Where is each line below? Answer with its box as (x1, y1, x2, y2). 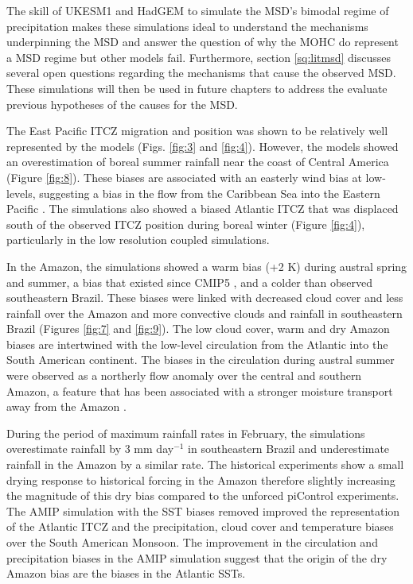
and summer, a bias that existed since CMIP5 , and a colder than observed (6, 273, 372, 290)
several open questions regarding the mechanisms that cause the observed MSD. (6, 64, 396, 81)
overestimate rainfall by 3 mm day (6, 440, 174, 457)
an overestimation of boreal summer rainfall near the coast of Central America (6, 153, 389, 170)
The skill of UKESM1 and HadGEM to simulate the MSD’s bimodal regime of (6, 2, 389, 18)
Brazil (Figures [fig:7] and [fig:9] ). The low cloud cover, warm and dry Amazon (6, 320, 390, 337)
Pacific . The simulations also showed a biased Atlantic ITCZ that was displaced (6, 200, 399, 217)
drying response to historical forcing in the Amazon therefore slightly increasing (6, 471, 395, 488)
